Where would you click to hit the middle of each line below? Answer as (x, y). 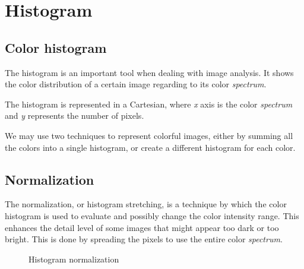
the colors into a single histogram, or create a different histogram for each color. (150, 147)
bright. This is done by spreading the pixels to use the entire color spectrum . (144, 239)
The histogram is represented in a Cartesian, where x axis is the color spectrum (149, 104)
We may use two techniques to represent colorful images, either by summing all (149, 135)
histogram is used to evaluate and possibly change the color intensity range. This (152, 215)
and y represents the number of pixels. (75, 115)
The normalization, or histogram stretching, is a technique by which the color (146, 204)
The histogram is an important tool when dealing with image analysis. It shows (149, 72)
